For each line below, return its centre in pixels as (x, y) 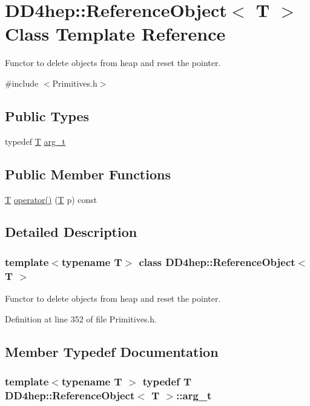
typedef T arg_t (35, 141)
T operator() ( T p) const (51, 199)
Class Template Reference (115, 34)
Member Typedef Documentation (112, 351)
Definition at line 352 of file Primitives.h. (81, 318)
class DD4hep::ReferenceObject (217, 261)
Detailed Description (71, 232)
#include (22, 83)
